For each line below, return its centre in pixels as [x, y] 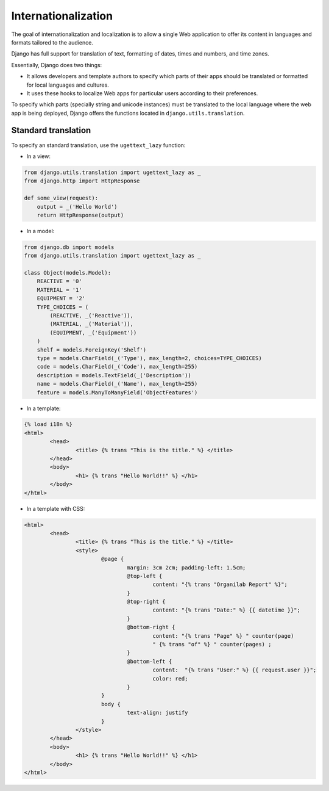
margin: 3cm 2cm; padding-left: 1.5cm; [186, 567]
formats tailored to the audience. [52, 42]
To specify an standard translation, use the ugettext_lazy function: [98, 145]
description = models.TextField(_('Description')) [114, 375]
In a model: [41, 231]
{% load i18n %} [48, 424]
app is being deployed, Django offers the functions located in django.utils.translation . [128, 113]
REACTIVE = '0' [59, 281]
